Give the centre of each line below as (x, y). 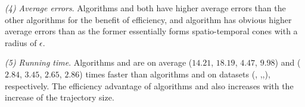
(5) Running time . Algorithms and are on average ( (99, 62)
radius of (21, 42)
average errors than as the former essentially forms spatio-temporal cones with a (151, 31)
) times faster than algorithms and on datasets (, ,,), (175, 74)
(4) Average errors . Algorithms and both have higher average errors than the (145, 8)
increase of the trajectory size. (60, 97)
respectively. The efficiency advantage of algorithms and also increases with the (149, 85)
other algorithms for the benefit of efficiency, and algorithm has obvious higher (148, 19)
